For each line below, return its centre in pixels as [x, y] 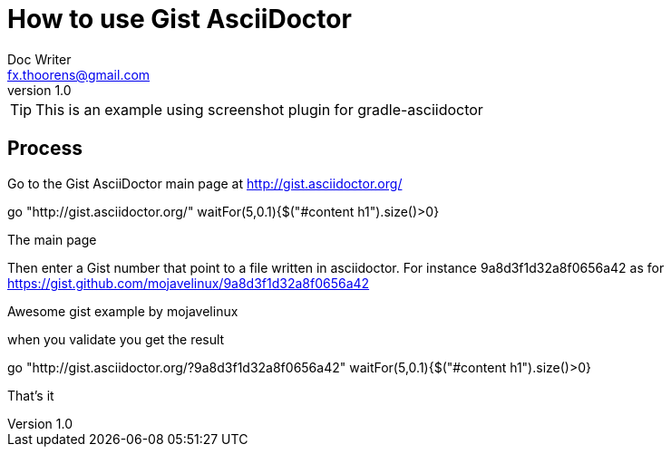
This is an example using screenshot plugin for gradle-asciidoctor [259, 109]
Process [45, 149]
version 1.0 [39, 90]
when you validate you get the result [116, 339]
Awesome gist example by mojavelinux [123, 311]
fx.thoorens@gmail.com [79, 74]
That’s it [31, 395]
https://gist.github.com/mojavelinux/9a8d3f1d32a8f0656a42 [189, 283]
